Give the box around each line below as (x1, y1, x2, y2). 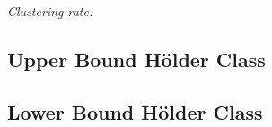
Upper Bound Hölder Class (7, 45, 266, 72)
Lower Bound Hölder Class (7, 97, 263, 125)
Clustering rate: (7, 2, 93, 20)
